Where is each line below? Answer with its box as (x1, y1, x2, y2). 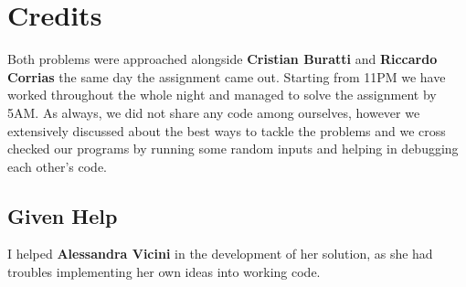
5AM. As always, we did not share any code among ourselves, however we (7, 102, 420, 122)
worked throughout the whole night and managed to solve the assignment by (7, 85, 437, 104)
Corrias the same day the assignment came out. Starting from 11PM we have (7, 67, 446, 86)
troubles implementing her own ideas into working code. (7, 262, 321, 282)
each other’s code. (7, 156, 107, 175)
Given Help (7, 201, 118, 229)
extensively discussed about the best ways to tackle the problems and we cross (7, 121, 446, 140)
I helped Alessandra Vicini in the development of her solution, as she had (7, 244, 433, 263)
